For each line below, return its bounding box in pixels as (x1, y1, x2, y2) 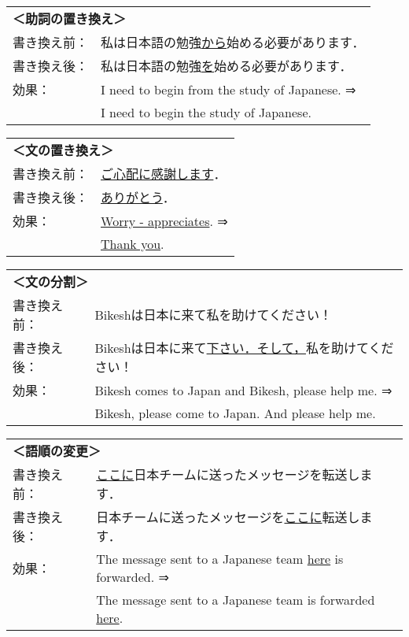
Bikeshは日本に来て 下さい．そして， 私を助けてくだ (94, 339, 394, 357)
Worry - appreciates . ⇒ (101, 211, 228, 230)
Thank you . (101, 235, 164, 253)
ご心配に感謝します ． (101, 165, 227, 183)
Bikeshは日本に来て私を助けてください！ (94, 306, 333, 324)
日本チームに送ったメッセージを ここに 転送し (96, 508, 360, 526)
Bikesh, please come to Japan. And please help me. (94, 404, 376, 422)
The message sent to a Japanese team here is (96, 550, 344, 568)
